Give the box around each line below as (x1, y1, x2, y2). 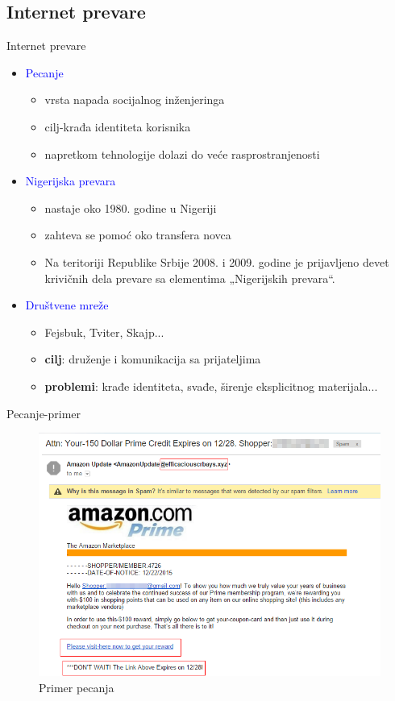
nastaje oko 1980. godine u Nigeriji (44, 199, 217, 216)
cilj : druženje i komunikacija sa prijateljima (44, 350, 261, 367)
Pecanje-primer (6, 404, 81, 421)
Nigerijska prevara (25, 172, 116, 189)
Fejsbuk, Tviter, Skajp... (44, 323, 164, 340)
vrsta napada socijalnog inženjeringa (44, 91, 225, 108)
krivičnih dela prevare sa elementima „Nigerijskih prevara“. (44, 269, 335, 286)
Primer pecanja (39, 679, 114, 696)
